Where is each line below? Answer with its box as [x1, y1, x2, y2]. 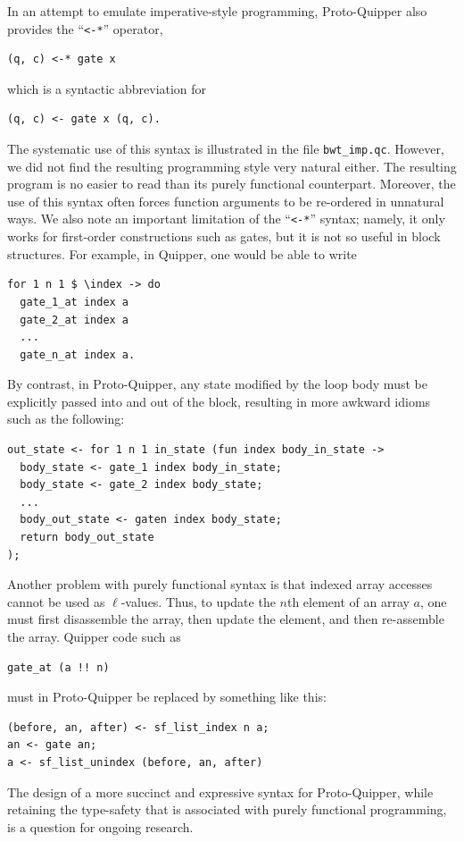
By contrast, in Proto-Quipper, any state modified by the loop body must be [7, 375, 427, 393]
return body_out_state [20, 531, 154, 544]
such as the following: [7, 409, 125, 428]
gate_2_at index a [20, 313, 129, 326]
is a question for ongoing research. [7, 817, 194, 836]
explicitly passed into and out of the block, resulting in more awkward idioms [7, 392, 431, 410]
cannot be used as [7, 592, 105, 610]
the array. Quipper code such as [7, 627, 181, 645]
